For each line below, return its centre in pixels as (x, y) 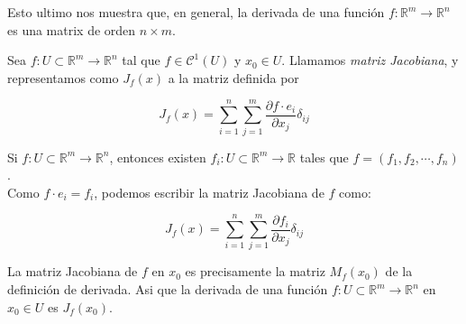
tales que (324, 157)
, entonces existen (158, 157)
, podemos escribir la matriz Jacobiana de (209, 192)
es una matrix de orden (72, 29)
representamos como (63, 77)
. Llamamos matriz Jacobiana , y (370, 60)
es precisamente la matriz (255, 271)
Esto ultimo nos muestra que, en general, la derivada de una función (196, 12)
